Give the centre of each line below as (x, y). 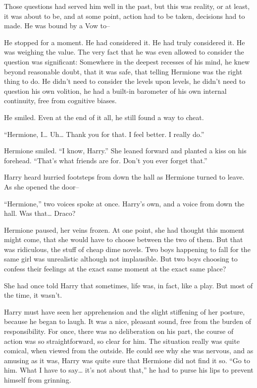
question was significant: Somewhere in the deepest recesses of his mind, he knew (127, 61)
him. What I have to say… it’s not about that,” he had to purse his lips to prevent (129, 370)
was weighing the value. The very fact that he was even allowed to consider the (124, 52)
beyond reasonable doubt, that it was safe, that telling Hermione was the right (123, 71)
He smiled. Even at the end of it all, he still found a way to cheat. (104, 117)
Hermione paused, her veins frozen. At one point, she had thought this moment (124, 229)
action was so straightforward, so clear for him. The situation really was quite (122, 341)
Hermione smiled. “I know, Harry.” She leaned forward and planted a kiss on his (125, 151)
